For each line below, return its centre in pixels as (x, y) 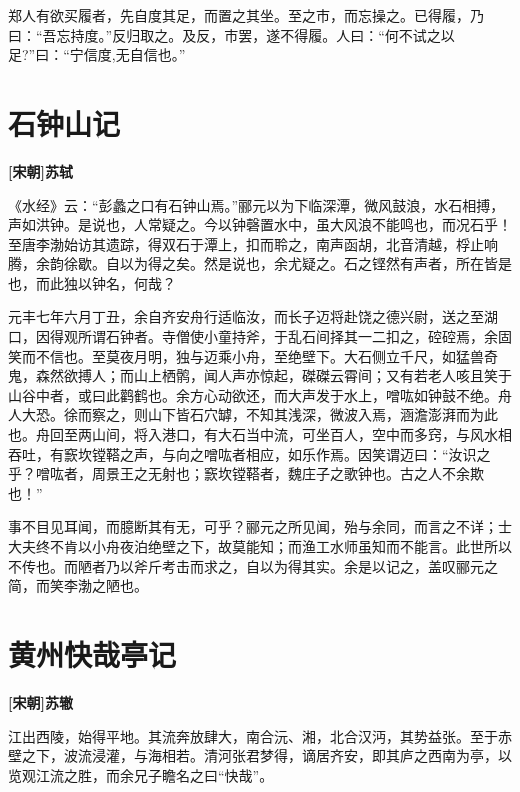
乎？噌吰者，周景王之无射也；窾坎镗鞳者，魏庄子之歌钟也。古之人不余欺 (246, 473)
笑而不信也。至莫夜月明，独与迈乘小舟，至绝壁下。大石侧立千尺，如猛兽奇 (253, 355)
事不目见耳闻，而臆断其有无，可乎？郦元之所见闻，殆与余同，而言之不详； (253, 526)
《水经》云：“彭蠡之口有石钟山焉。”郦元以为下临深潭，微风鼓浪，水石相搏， (256, 204)
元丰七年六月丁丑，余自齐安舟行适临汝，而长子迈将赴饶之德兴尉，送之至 (246, 316)
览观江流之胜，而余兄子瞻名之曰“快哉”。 (141, 774)
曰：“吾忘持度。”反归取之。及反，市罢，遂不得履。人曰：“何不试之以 (231, 34)
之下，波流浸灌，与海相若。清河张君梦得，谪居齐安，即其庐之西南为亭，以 (266, 755)
